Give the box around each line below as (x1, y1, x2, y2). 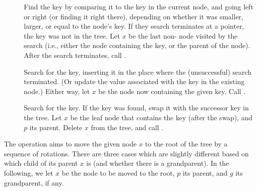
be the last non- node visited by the (128, 30, 238, 41)
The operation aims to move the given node (4, 139, 137, 149)
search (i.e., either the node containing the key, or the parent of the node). (24, 40, 251, 50)
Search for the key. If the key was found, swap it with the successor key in (24, 102, 249, 113)
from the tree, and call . (91, 122, 164, 132)
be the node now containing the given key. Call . (98, 86, 246, 96)
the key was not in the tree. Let (24, 30, 120, 41)
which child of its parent (4, 158, 78, 168)
